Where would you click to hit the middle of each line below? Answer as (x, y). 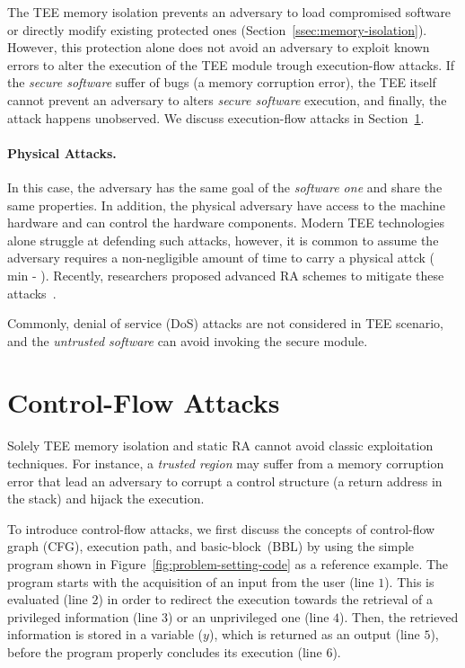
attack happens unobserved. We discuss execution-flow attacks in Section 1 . (216, 117)
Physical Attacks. (62, 152)
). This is (409, 581)
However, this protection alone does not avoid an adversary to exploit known (219, 47)
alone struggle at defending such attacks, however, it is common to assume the (223, 240)
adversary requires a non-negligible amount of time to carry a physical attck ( (221, 258)
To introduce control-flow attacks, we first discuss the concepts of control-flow (221, 528)
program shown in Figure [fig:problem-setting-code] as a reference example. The (228, 563)
